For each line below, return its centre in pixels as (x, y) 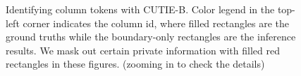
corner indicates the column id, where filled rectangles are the (156, 23)
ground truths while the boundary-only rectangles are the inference (151, 37)
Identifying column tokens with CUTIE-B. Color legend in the (140, 9)
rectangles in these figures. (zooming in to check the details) (135, 64)
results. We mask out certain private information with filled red (143, 50)
